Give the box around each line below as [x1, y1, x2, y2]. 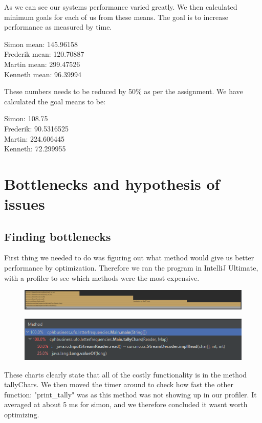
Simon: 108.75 [4, 113, 48, 124]
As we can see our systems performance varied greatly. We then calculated [4, 2, 237, 12]
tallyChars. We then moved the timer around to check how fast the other [4, 379, 233, 390]
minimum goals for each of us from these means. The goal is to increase [4, 11, 229, 22]
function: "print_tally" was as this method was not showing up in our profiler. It [4, 389, 257, 399]
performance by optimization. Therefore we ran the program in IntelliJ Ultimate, [4, 262, 258, 273]
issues [4, 193, 45, 214]
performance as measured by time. [4, 21, 112, 32]
